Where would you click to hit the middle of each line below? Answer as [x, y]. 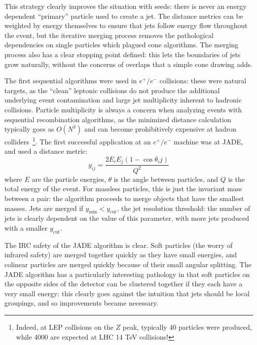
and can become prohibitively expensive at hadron [160, 129]
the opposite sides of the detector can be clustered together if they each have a [124, 284]
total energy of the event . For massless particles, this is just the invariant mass [123, 189]
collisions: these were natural [203, 81]
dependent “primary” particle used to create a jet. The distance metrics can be [124, 16]
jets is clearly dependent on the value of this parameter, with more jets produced [127, 218]
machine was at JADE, [208, 141]
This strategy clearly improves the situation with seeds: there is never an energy [126, 6]
